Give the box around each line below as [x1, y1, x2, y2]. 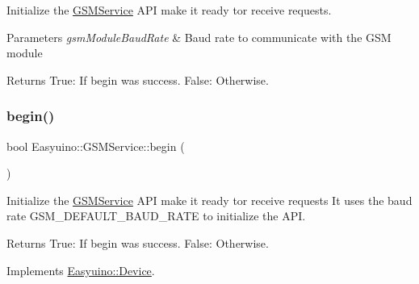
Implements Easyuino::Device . [6, 261, 155, 278]
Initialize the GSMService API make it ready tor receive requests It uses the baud [6, 191, 413, 208]
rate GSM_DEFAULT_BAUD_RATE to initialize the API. [6, 207, 306, 224]
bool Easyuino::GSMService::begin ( [6, 137, 185, 154]
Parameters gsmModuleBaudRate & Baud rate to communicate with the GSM [6, 28, 392, 45]
